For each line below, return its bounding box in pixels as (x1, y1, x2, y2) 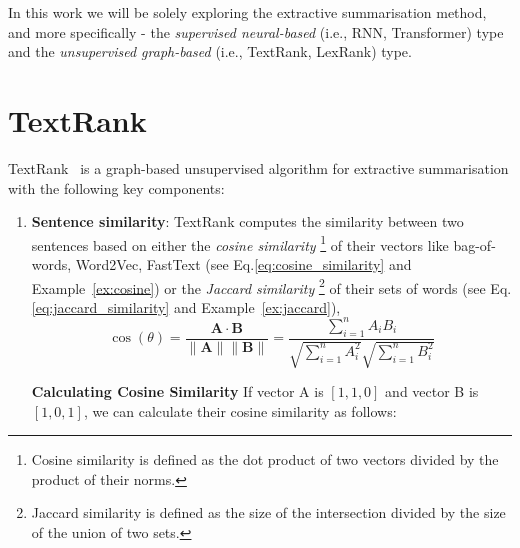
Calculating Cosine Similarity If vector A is (31, 381, 324, 402)
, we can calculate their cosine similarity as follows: (83, 400, 397, 421)
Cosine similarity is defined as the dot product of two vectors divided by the (31, 449, 499, 470)
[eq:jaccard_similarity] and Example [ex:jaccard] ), (31, 296, 341, 317)
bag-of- (453, 234, 496, 255)
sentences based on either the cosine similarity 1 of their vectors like (31, 231, 449, 255)
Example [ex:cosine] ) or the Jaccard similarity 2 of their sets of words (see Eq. (31, 274, 512, 298)
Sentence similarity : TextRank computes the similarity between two (31, 211, 464, 232)
